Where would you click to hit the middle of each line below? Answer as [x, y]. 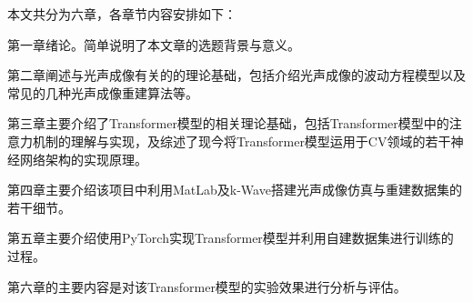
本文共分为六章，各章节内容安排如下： [122, 14]
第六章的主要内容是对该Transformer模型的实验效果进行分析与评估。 [207, 286]
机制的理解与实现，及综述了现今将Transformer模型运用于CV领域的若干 [242, 141]
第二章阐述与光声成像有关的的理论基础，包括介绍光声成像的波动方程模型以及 [236, 75]
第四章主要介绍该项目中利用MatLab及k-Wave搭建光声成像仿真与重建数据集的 [235, 190]
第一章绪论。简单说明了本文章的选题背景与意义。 [154, 44]
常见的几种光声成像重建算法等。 [103, 92]
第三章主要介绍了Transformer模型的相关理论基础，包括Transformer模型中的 [228, 123]
